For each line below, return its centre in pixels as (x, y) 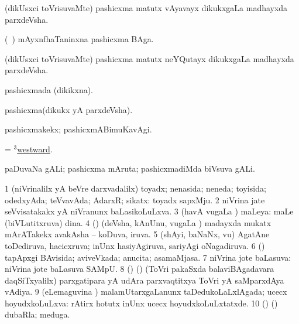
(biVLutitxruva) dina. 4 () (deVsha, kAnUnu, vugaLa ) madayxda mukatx (138, 222)
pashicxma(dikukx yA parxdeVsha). (69, 109)
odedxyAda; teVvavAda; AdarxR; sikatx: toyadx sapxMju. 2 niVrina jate (135, 199)
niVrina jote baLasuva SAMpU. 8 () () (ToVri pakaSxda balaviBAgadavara (140, 269)
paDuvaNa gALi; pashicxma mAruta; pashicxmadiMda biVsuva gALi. (130, 168)
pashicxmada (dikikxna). (49, 89)
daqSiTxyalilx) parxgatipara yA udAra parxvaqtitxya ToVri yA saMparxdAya (145, 280)
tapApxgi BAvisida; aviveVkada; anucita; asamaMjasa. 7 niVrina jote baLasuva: (148, 257)
